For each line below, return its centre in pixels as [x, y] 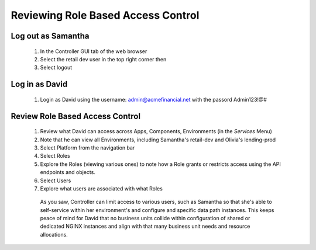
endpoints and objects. [68, 172]
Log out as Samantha [50, 36]
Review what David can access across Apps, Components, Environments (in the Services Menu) [156, 131]
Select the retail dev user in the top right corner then [103, 59]
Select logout [56, 68]
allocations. [54, 234]
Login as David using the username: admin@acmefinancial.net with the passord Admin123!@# [154, 99]
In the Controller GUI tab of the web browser [94, 51]
